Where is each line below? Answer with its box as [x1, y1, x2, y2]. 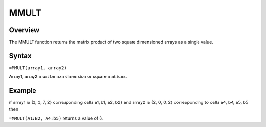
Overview [9, 26, 40, 34]
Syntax [9, 51, 32, 60]
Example [9, 86, 36, 95]
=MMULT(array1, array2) [9, 65, 66, 71]
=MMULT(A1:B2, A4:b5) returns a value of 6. [9, 115, 103, 121]
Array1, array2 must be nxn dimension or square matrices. [9, 74, 127, 79]
